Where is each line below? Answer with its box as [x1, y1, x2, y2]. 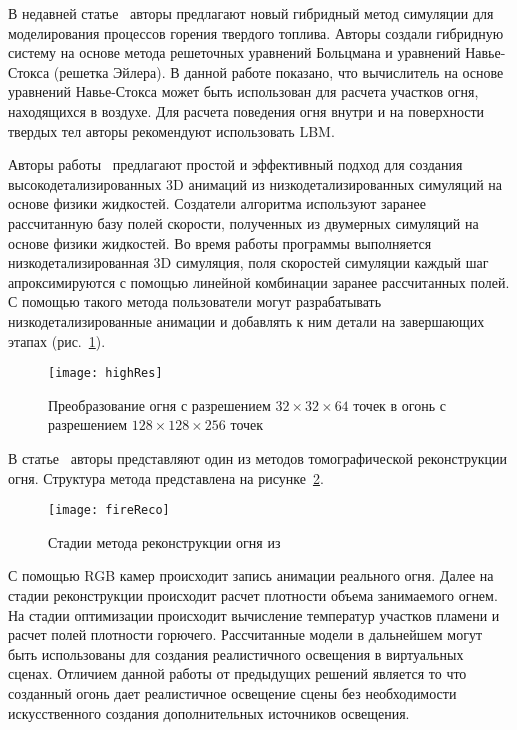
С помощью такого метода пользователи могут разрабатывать [8, 291, 382, 312]
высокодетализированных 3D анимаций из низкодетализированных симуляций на [8, 173, 503, 194]
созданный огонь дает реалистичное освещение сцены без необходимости [8, 682, 457, 703]
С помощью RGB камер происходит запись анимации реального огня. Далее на [8, 565, 494, 586]
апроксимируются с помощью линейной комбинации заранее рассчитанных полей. [8, 271, 510, 292]
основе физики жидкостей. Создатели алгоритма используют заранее [8, 193, 426, 214]
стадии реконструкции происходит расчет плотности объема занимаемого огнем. [8, 584, 498, 605]
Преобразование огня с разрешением [48, 394, 271, 415]
